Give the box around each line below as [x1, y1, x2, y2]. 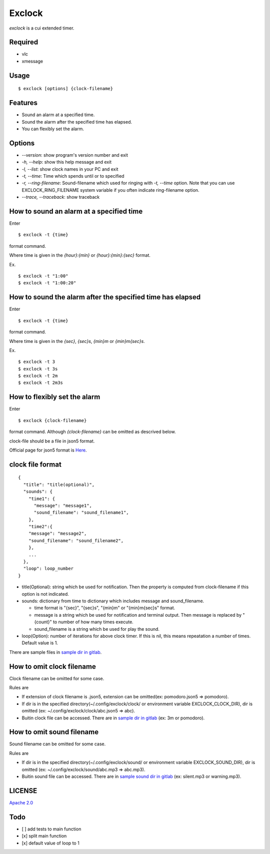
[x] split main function [21, 833, 67, 839]
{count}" [34, 619, 52, 625]
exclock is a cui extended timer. [9, 25, 74, 31]
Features [9, 99, 37, 107]
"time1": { [28, 496, 55, 502]
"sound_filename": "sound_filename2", [28, 538, 124, 543]
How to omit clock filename [9, 662, 96, 671]
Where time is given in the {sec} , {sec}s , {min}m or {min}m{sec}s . [9, 338, 145, 344]
